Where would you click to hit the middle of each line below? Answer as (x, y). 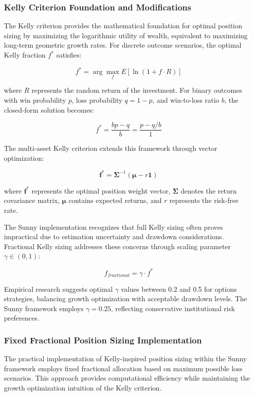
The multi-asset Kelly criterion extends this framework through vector (111, 148)
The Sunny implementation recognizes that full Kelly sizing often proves (114, 227)
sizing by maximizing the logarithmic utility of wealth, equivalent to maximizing (126, 35)
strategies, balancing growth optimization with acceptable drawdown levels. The (126, 298)
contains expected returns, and (115, 200)
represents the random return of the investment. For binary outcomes (137, 90)
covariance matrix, (32, 200)
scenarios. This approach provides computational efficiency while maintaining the (127, 378)
